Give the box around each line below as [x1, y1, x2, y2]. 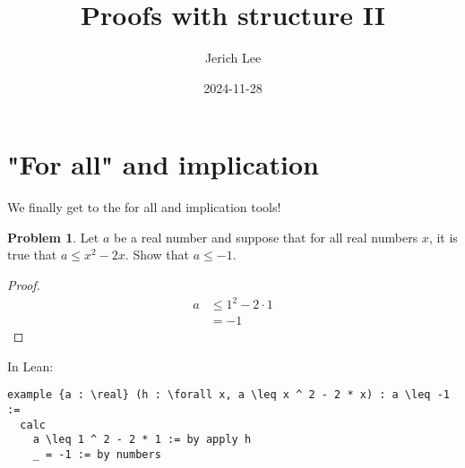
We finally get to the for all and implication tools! [7, 198, 281, 217]
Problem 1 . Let [7, 227, 99, 246]
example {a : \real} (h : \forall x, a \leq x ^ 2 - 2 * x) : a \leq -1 [7, 388, 450, 402]
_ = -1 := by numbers [32, 448, 161, 461]
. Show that [125, 245, 190, 264]
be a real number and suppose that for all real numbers [114, 227, 418, 246]
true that [7, 245, 57, 264]
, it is [428, 227, 458, 246]
